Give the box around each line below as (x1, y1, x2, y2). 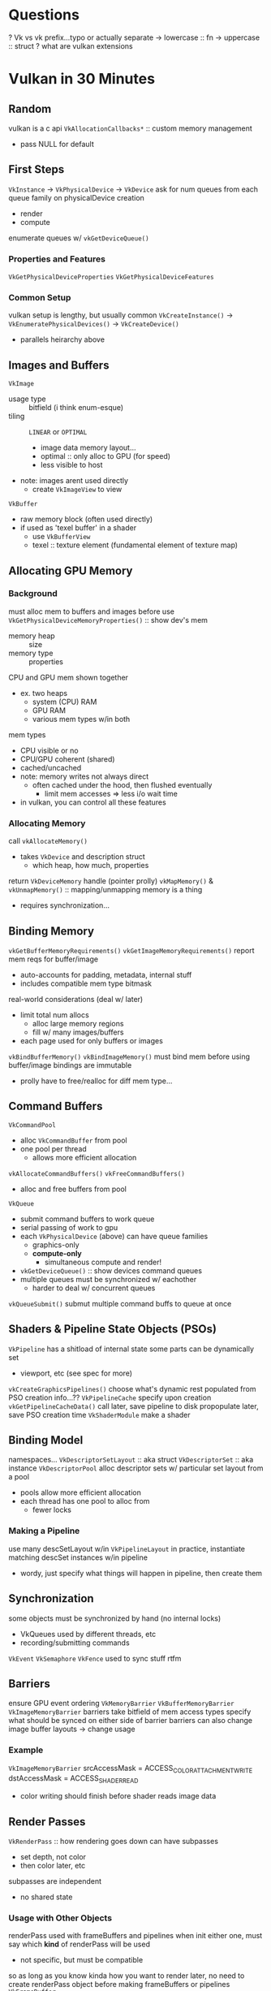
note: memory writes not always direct (19, 771, 149, 781)
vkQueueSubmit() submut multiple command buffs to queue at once (8, 1298, 232, 1308)
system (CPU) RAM (32, 697, 97, 706)
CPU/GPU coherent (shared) (19, 754, 115, 764)
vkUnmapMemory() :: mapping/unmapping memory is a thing (8, 885, 203, 895)
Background (8, 588, 58, 599)
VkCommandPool (8, 1121, 57, 1129)
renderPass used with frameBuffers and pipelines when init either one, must (8, 1931, 263, 1941)
